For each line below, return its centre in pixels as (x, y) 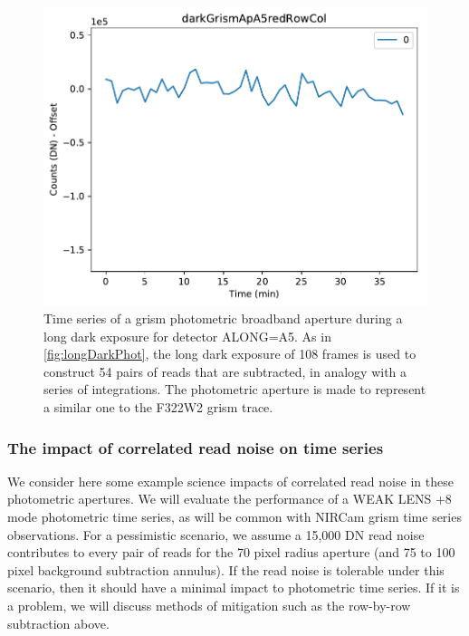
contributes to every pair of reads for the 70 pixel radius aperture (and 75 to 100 (231, 552)
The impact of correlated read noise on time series (196, 447)
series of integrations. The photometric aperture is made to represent (235, 389)
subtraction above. (58, 623)
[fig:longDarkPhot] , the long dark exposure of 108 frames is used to (230, 354)
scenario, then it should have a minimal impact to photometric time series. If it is (234, 588)
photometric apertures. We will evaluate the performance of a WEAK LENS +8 (230, 499)
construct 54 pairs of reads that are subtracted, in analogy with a (225, 371)
